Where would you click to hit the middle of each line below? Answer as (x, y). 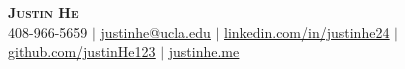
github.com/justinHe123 (82, 51)
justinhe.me (204, 51)
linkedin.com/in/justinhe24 (307, 31)
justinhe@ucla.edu (155, 31)
